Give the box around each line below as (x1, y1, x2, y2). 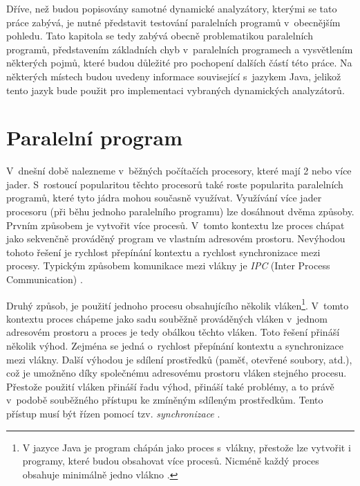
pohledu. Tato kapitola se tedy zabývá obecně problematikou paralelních (6, 28, 313, 43)
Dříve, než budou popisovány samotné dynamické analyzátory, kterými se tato (6, 1, 337, 15)
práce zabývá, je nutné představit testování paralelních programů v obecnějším (6, 15, 341, 29)
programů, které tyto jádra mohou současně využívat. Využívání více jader (6, 190, 322, 205)
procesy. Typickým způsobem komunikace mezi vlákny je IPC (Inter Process (6, 258, 330, 273)
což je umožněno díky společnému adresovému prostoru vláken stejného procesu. (6, 366, 347, 380)
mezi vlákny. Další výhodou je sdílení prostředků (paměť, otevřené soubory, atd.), (6, 352, 352, 366)
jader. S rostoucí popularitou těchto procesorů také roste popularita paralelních (6, 177, 343, 191)
